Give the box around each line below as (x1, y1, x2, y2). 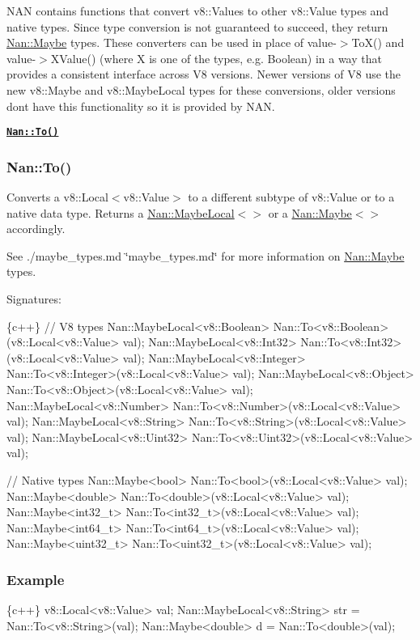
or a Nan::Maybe (268, 204, 352, 221)
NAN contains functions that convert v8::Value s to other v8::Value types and (6, 2, 389, 19)
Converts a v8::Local (6, 189, 108, 206)
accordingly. (6, 220, 66, 237)
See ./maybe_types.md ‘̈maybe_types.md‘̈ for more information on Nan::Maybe (6, 247, 405, 264)
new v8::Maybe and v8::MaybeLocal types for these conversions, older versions (6, 81, 396, 98)
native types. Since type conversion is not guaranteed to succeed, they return (6, 18, 388, 35)
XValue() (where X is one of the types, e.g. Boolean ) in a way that (50, 49, 382, 66)
